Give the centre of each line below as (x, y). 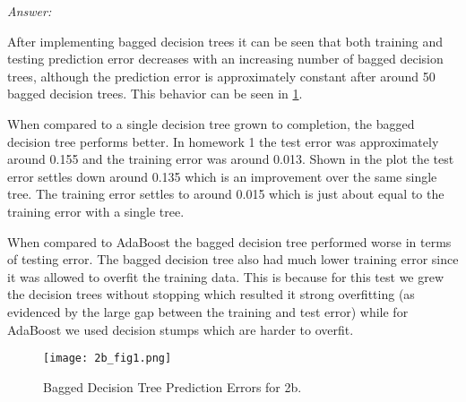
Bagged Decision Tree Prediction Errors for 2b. (173, 386)
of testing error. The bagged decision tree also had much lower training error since (233, 259)
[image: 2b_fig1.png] (108, 359)
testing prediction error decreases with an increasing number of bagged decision (225, 59)
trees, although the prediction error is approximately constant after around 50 (221, 76)
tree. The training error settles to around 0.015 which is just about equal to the (226, 194)
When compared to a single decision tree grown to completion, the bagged (211, 123)
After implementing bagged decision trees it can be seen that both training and (225, 41)
